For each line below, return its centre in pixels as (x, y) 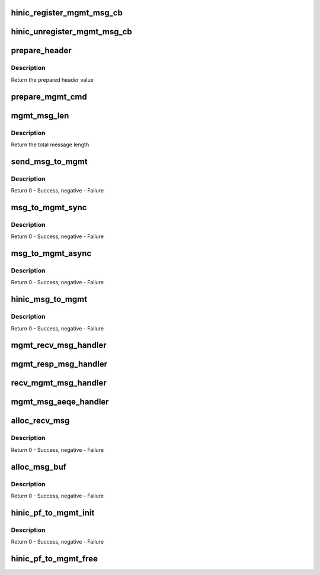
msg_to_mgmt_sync (49, 207)
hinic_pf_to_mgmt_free (54, 559)
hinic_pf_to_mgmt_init (53, 513)
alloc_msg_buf (39, 467)
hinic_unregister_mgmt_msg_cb (72, 32)
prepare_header (41, 51)
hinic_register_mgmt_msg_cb (67, 13)
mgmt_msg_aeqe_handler (60, 402)
